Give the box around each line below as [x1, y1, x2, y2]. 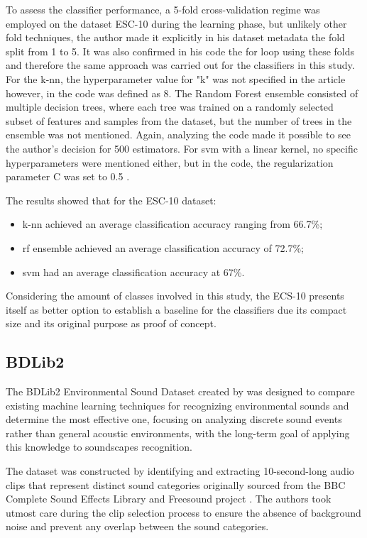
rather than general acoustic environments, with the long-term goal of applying [6, 425, 350, 440]
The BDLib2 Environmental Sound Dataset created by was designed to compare [6, 384, 355, 399]
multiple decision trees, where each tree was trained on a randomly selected [6, 99, 334, 114]
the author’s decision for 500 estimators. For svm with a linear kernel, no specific [6, 141, 358, 155]
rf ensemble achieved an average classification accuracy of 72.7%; [22, 240, 304, 255]
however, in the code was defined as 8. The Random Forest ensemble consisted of [6, 85, 358, 100]
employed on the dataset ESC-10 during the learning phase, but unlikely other [6, 16, 347, 31]
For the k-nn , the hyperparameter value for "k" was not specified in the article [6, 71, 346, 86]
